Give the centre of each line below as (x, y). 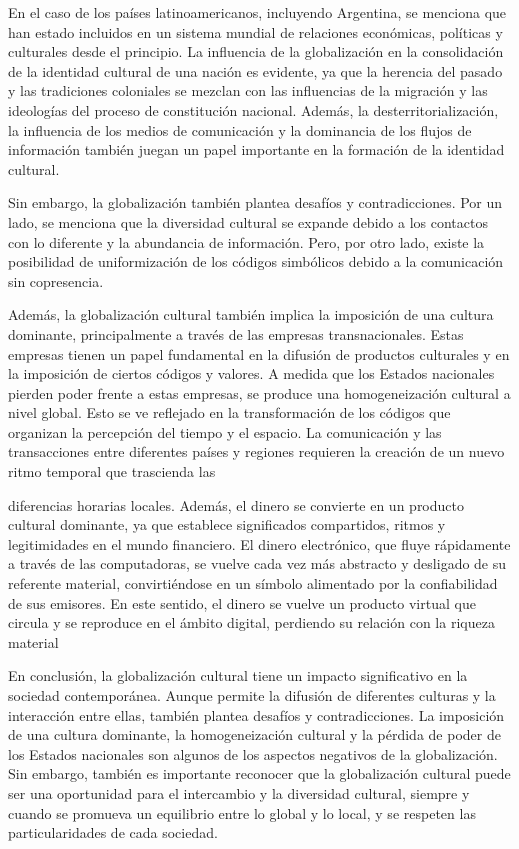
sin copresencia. (56, 280)
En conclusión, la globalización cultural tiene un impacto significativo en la (238, 675)
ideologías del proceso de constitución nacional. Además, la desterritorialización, (253, 109)
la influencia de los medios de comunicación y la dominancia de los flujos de (240, 129)
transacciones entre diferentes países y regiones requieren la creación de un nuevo (256, 451)
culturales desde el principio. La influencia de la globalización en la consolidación (256, 51)
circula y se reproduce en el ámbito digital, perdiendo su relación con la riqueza (251, 622)
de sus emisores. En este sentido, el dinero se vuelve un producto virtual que (242, 602)
